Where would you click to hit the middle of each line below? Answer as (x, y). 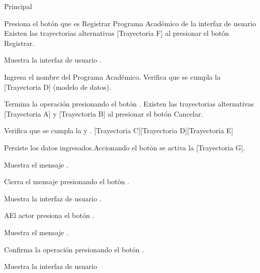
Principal (18, 6)
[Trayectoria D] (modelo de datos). (58, 87)
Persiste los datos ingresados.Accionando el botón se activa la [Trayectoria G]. (125, 147)
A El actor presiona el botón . (49, 215)
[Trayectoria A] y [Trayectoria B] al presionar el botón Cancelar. (104, 113)
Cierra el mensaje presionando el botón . (67, 181)
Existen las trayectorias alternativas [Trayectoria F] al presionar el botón (117, 33)
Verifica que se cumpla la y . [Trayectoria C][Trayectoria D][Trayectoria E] (119, 130)
